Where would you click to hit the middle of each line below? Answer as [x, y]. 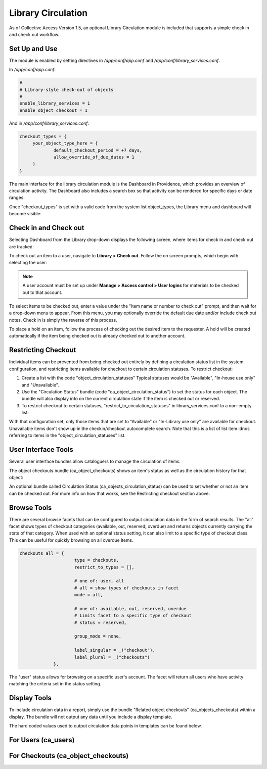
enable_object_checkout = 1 [53, 110]
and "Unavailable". [40, 385]
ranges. [17, 197]
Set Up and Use [33, 49]
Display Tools [30, 698]
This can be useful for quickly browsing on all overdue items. [71, 540]
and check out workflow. [34, 34]
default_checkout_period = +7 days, [98, 150]
